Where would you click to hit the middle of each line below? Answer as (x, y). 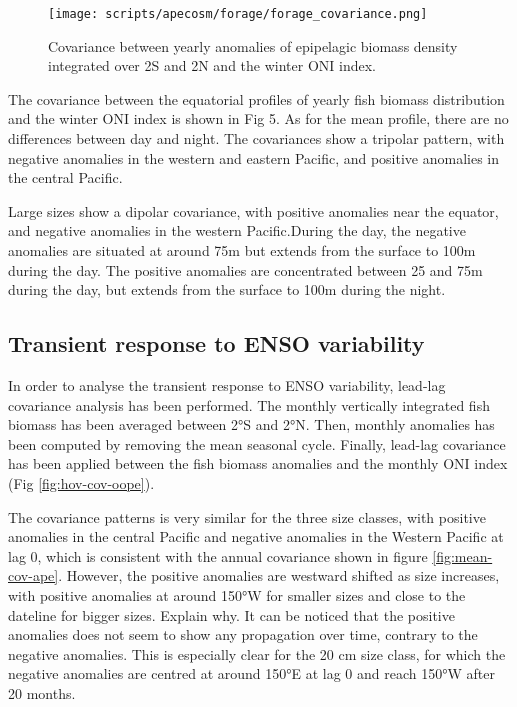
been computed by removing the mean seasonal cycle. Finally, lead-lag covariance (257, 443)
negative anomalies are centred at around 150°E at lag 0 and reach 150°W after (251, 673)
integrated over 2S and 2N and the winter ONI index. (212, 65)
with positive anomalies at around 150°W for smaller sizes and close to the (237, 594)
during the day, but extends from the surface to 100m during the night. (227, 289)
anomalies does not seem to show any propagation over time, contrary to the (243, 634)
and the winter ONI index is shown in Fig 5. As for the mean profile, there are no (258, 118)
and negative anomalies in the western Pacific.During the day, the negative (237, 230)
